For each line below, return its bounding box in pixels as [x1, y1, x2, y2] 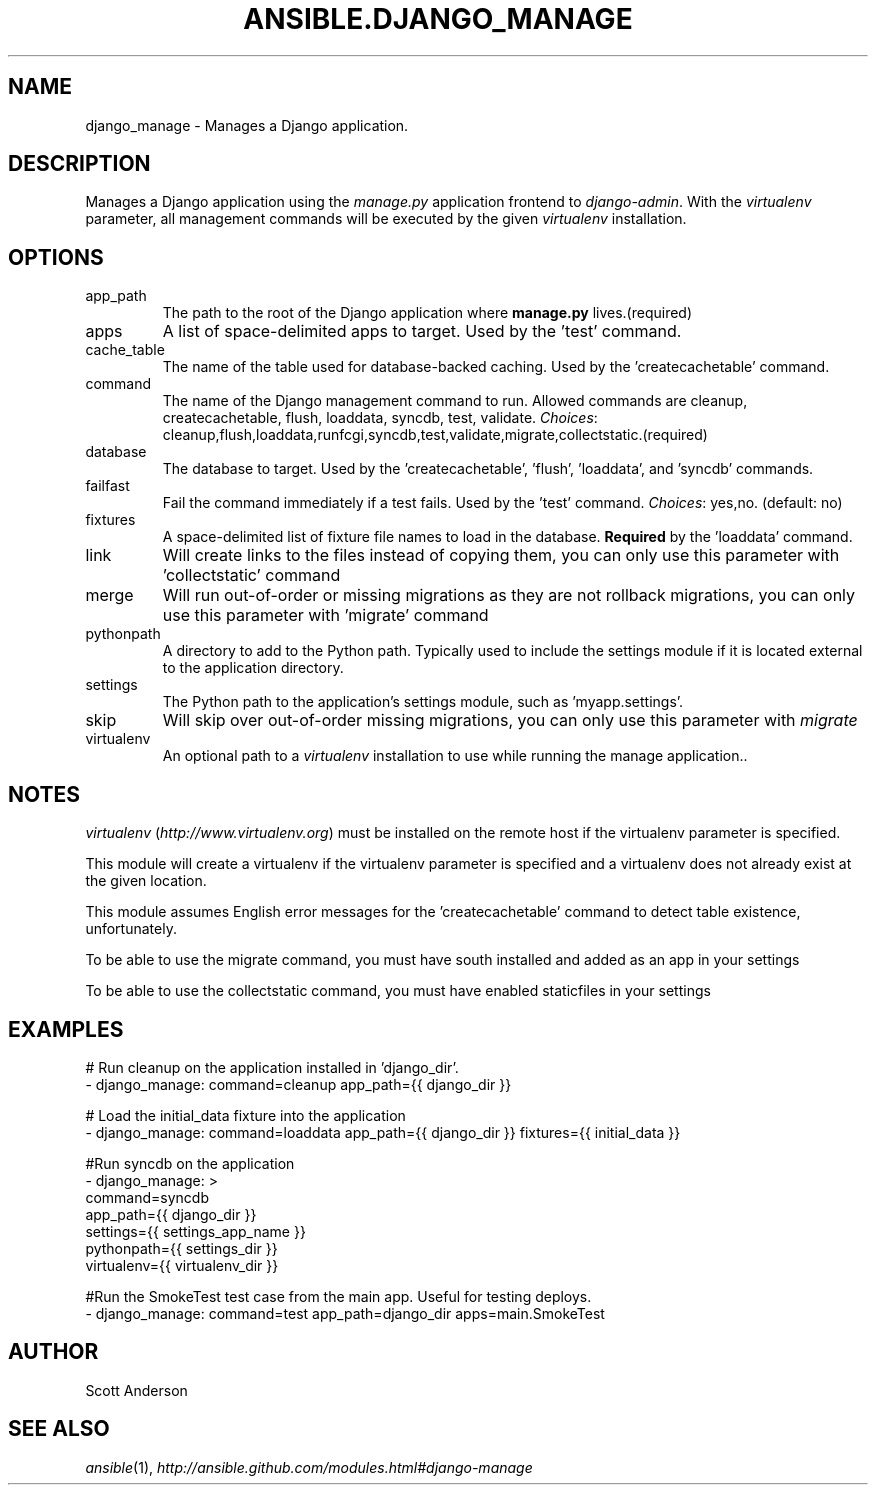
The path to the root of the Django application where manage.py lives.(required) [162, 304, 693, 322]
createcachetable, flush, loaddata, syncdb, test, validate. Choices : [162, 409, 598, 427]
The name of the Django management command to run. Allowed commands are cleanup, [162, 392, 748, 410]
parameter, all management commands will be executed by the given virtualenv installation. [85, 210, 687, 228]
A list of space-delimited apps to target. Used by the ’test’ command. [162, 321, 682, 342]
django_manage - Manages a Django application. [85, 116, 409, 134]
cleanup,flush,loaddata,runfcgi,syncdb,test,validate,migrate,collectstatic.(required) [162, 426, 708, 444]
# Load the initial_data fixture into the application [85, 1106, 406, 1124]
